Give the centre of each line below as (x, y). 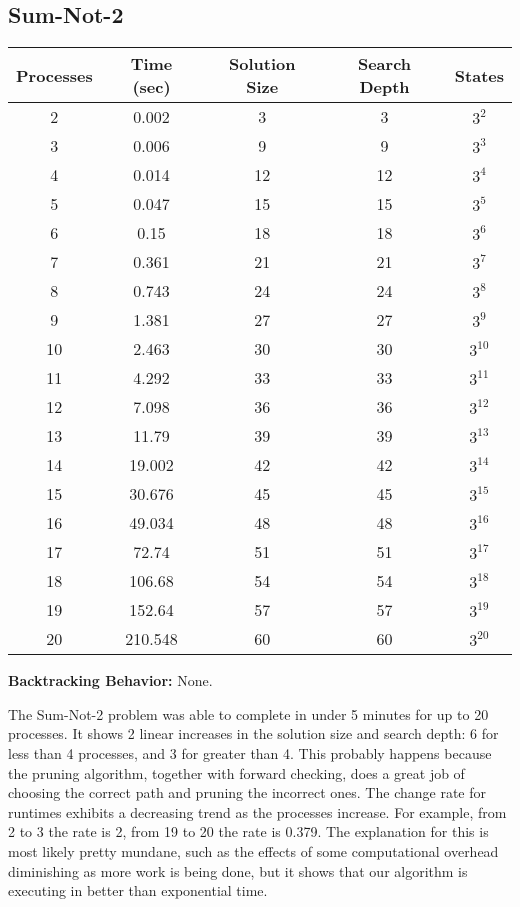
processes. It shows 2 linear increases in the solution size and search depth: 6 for (253, 733)
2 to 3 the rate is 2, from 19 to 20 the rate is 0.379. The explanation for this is (248, 831)
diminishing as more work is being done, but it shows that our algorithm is (238, 870)
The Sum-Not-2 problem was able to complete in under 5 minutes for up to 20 (248, 713)
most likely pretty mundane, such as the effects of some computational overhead (253, 850)
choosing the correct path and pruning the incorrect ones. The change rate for (247, 792)
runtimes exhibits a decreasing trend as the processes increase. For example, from (257, 811)
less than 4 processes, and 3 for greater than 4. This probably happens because (250, 752)
